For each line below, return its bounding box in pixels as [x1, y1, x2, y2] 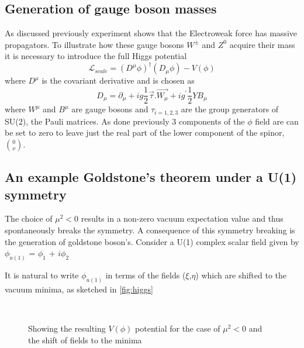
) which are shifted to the [195, 269, 287, 281]
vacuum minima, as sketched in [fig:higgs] [5, 282, 153, 295]
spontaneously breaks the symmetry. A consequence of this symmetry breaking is [5, 223, 295, 236]
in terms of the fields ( [105, 269, 186, 281]
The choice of [5, 212, 53, 225]
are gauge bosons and [71, 103, 148, 115]
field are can [255, 115, 299, 127]
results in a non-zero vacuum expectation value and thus [81, 212, 284, 225]
